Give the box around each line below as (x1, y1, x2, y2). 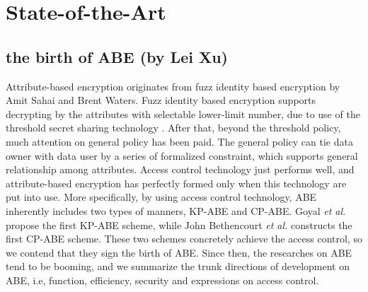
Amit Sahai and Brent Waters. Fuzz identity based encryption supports (6, 93, 316, 107)
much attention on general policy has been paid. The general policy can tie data (6, 134, 353, 148)
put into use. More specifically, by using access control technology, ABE (6, 189, 317, 204)
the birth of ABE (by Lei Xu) (6, 45, 228, 67)
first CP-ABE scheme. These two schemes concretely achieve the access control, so (6, 231, 362, 246)
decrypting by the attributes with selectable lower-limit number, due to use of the (6, 106, 360, 121)
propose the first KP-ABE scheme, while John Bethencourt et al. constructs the (6, 217, 352, 232)
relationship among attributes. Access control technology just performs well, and (6, 162, 355, 177)
